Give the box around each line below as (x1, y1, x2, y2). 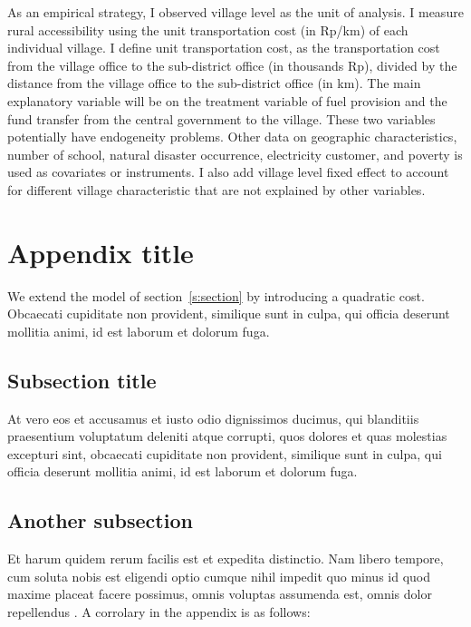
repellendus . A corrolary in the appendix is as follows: (7, 603, 311, 621)
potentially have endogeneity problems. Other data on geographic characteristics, (7, 127, 457, 146)
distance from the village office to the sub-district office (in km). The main (7, 73, 421, 93)
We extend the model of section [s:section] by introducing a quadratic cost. (7, 286, 425, 305)
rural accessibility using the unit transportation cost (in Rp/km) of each (7, 20, 409, 39)
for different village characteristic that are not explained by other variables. (7, 180, 426, 199)
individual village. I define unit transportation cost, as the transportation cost (7, 38, 440, 57)
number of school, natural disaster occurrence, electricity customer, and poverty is (7, 144, 463, 163)
